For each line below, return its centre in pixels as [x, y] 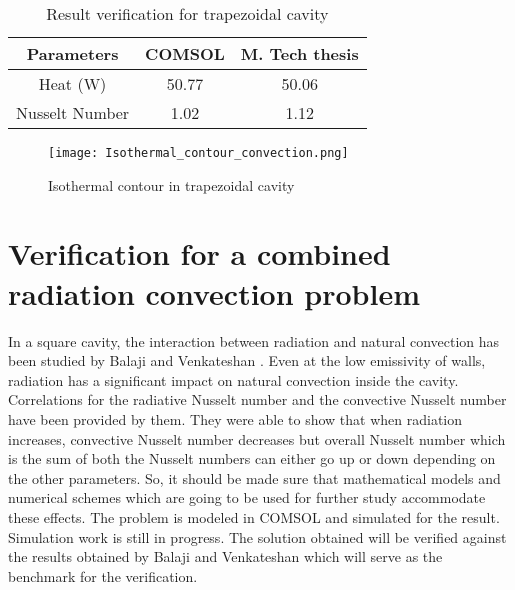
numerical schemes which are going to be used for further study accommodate [247, 497]
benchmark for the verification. [103, 575]
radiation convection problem [214, 292]
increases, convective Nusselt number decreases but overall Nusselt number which [257, 438]
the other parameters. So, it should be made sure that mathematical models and [254, 477]
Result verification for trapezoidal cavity [187, 13]
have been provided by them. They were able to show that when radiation [235, 418]
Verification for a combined [199, 253]
